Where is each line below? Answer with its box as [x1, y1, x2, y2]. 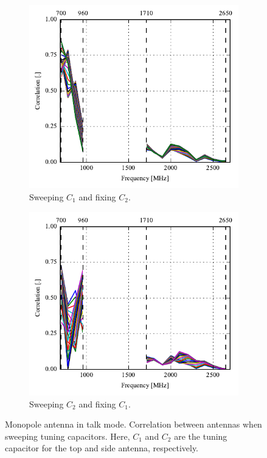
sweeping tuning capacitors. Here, [5, 429, 130, 442]
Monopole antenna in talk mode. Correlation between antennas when [5, 418, 262, 431]
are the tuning [174, 429, 227, 442]
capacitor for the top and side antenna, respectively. [5, 442, 199, 454]
